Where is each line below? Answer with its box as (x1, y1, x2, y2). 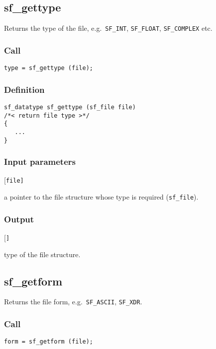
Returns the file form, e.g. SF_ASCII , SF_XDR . (4, 296, 142, 307)
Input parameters (4, 155, 76, 168)
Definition (4, 83, 45, 95)
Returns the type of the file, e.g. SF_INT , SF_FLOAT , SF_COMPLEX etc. (4, 23, 213, 33)
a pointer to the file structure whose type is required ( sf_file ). (4, 192, 199, 202)
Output (4, 212, 34, 225)
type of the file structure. (4, 249, 81, 259)
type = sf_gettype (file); (4, 65, 93, 72)
